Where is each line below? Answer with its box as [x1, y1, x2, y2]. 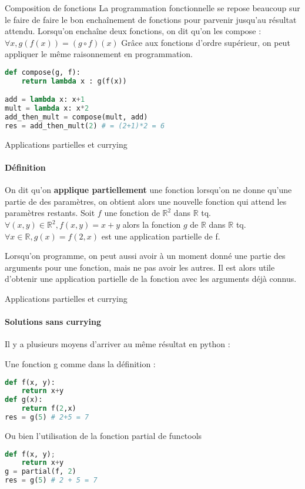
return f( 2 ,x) [21, 404, 76, 413]
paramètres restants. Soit [5, 207, 95, 219]
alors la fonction [122, 218, 181, 231]
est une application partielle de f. [101, 229, 220, 242]
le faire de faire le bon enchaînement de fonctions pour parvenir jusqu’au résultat [5, 13, 297, 25]
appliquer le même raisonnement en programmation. [5, 48, 193, 60]
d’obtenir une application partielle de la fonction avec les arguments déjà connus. [5, 272, 297, 285]
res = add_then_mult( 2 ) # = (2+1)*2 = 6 [5, 122, 165, 130]
